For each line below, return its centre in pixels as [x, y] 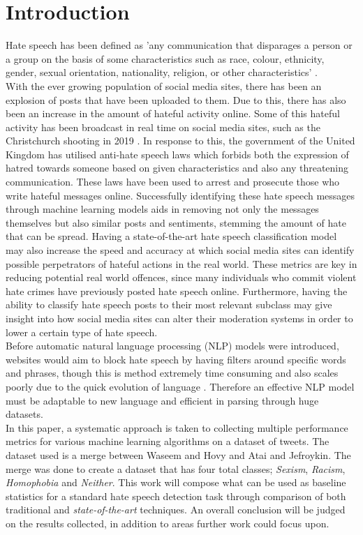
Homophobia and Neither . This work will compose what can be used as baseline [176, 482]
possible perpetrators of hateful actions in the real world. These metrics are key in [181, 263]
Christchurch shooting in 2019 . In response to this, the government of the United [180, 141]
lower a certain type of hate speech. [82, 332]
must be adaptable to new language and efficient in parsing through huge [162, 400]
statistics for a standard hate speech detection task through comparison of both [176, 496]
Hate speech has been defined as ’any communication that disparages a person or [179, 45]
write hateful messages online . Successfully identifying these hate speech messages [180, 195]
